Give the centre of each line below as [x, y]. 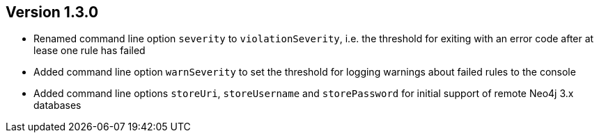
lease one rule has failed [90, 51]
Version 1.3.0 [52, 12]
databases [57, 105]
